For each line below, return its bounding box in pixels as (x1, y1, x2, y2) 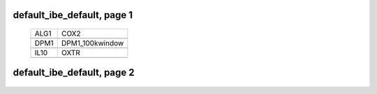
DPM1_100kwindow (61, 38, 124, 48)
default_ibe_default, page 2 (13, 67, 135, 79)
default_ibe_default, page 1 (13, 9, 133, 21)
